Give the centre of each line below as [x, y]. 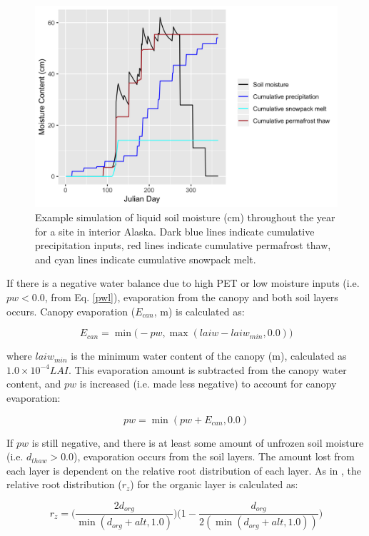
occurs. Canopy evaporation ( [71, 311]
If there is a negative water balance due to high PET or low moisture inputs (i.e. [183, 283]
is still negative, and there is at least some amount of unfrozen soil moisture [198, 442]
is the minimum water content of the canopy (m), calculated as [209, 356]
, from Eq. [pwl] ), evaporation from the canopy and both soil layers [191, 297]
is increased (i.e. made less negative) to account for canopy [208, 384]
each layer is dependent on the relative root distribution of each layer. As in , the [184, 470]
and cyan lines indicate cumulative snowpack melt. [146, 259]
